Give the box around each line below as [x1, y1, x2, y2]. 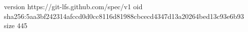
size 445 [4, 20, 28, 31]
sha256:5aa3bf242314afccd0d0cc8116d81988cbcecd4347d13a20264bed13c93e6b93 [4, 11, 244, 21]
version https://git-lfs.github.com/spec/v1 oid [4, 1, 143, 11]
